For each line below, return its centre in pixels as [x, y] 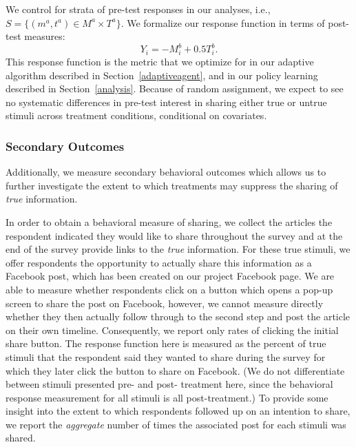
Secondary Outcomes [65, 146]
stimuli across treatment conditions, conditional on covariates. [136, 115]
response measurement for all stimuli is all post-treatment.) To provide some [167, 397]
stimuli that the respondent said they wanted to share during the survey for [166, 356]
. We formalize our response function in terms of [223, 22]
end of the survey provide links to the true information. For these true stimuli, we [178, 249]
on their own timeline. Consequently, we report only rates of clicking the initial [172, 330]
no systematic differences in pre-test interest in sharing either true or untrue [166, 102]
